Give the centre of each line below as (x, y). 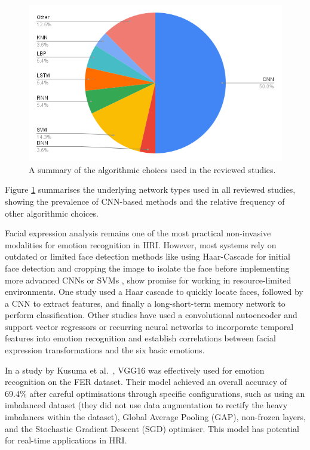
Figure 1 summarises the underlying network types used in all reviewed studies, (150, 189)
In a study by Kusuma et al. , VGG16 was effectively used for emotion (135, 370)
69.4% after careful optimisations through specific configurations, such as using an (155, 393)
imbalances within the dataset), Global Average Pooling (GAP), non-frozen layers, (155, 417)
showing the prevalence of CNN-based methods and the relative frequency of (145, 201)
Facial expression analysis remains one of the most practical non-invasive (138, 233)
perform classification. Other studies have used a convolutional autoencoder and (151, 315)
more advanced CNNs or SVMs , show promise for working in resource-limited (148, 280)
